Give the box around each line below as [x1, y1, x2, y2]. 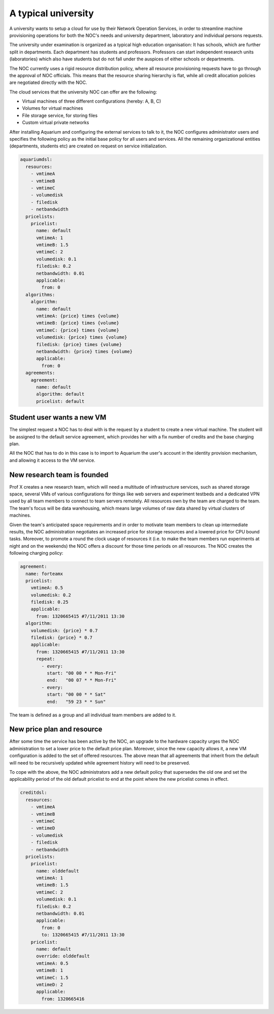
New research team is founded [9, 470, 109, 479]
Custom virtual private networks [22, 119, 89, 125]
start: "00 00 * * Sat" [46, 691, 106, 698]
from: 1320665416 [41, 996, 85, 1002]
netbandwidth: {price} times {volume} [36, 348, 133, 354]
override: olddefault [36, 953, 90, 959]
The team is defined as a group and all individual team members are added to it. [9, 712, 177, 718]
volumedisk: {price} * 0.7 [30, 627, 98, 633]
